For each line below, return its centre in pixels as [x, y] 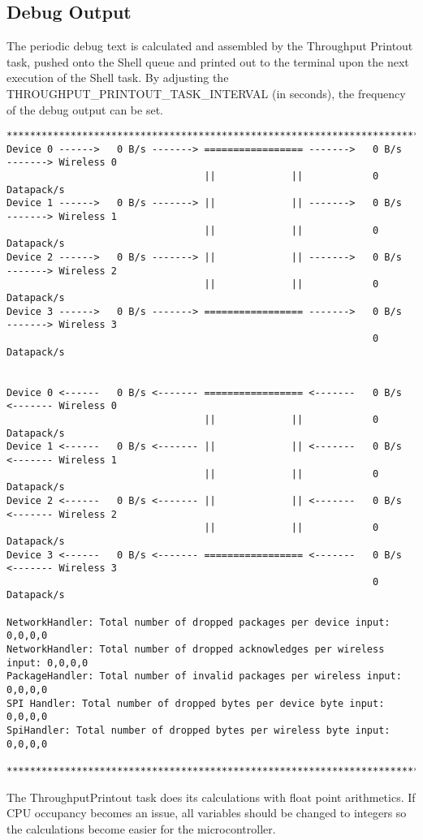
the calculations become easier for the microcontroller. [141, 828]
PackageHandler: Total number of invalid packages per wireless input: [204, 676]
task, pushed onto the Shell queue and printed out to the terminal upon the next [208, 61]
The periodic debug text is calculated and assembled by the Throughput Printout [210, 46]
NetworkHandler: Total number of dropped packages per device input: [199, 622]
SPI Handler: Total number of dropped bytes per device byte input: [196, 703]
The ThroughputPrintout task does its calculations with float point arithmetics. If [211, 797]
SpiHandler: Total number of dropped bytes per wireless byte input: [199, 731]
